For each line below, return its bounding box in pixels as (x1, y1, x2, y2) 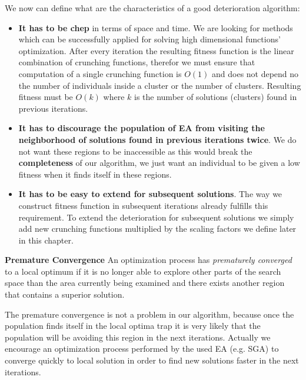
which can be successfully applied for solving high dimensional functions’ (18, 33, 281, 45)
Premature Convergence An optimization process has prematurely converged (5, 254, 292, 266)
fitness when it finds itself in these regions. (18, 168, 172, 180)
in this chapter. (18, 234, 74, 246)
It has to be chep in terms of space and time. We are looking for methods (18, 21, 293, 34)
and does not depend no (212, 67, 299, 79)
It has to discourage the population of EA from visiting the (18, 122, 265, 134)
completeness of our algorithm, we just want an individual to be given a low (18, 156, 300, 169)
